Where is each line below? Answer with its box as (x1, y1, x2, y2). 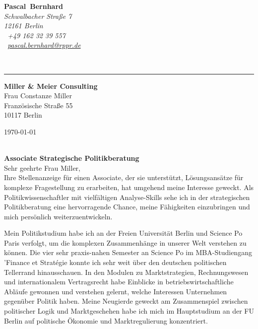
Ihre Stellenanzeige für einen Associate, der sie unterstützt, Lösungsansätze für (4, 172, 244, 183)
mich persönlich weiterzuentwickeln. (4, 211, 113, 221)
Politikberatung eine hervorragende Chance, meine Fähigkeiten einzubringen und (4, 201, 250, 212)
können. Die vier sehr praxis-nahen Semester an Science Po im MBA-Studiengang (4, 247, 252, 258)
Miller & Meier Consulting (4, 80, 98, 91)
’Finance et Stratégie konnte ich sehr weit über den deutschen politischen (4, 257, 227, 267)
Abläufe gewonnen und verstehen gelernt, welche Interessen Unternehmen (4, 286, 227, 296)
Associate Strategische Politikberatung (4, 153, 139, 163)
